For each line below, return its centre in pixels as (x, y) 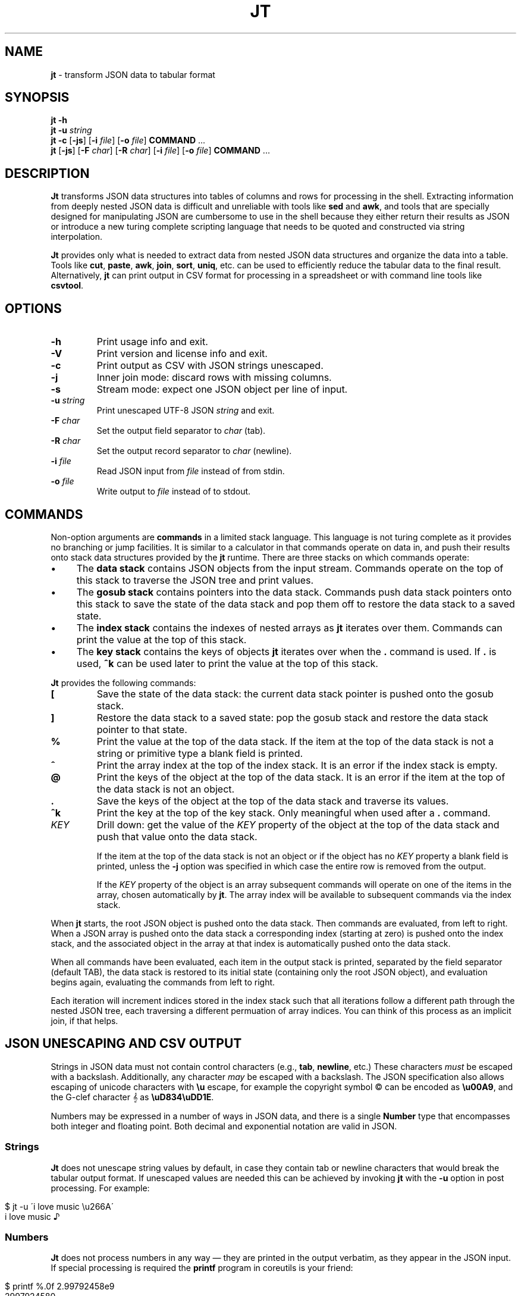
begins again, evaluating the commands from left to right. (163, 982)
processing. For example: (100, 1188)
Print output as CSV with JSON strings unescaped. (210, 366)
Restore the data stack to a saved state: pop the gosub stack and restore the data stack (292, 717)
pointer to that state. (142, 729)
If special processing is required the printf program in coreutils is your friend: (202, 1268)
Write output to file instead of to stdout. (174, 492)
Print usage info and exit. (152, 342)
